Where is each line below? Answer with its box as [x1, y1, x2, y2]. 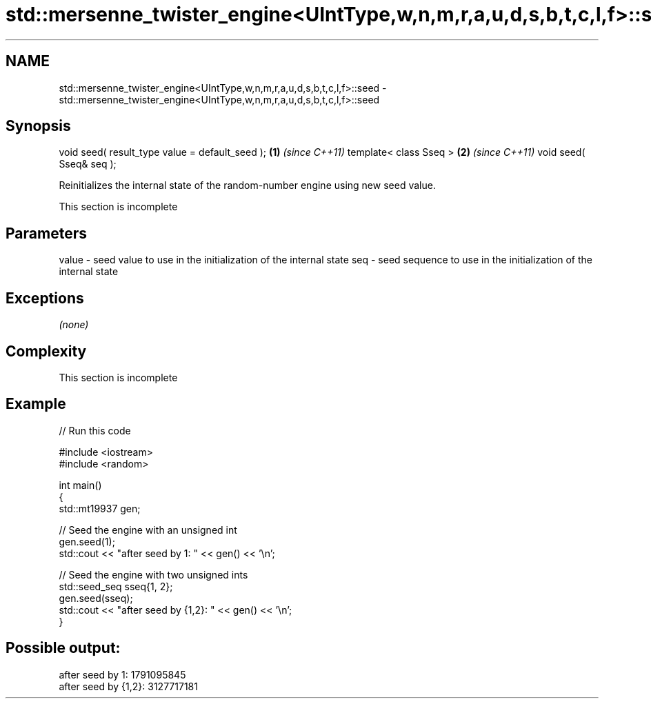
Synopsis [6, 117, 71, 135]
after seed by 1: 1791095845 [59, 668, 186, 681]
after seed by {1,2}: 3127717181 [59, 680, 198, 692]
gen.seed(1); [59, 535, 115, 547]
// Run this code [59, 424, 131, 436]
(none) [59, 319, 89, 331]
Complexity [6, 342, 87, 360]
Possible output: [6, 639, 121, 657]
